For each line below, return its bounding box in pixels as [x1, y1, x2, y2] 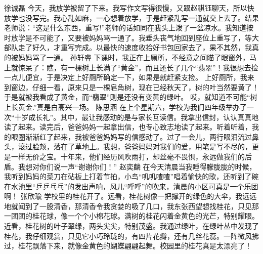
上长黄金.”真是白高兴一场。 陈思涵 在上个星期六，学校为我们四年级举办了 [4, 101, 247, 112]
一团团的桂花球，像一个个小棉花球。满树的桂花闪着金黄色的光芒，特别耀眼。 [4, 210, 259, 221]
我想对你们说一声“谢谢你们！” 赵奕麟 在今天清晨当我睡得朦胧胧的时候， [18, 161, 256, 172]
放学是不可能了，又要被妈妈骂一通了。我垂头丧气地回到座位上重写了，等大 [11, 32, 259, 43]
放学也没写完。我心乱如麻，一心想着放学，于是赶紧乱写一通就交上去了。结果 [4, 12, 259, 23]
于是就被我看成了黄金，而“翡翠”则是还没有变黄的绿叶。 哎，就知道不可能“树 [4, 92, 257, 102]
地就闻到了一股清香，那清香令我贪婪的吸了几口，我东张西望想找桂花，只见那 [4, 200, 259, 211]
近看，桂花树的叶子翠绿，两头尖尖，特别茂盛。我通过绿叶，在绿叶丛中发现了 [4, 221, 259, 231]
